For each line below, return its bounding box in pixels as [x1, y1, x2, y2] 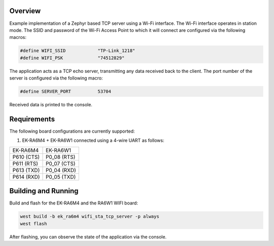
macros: [9, 34, 26, 40]
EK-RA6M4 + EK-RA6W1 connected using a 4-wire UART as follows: [22, 137, 164, 144]
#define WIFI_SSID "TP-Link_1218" [20, 48, 135, 54]
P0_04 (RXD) [46, 167, 76, 174]
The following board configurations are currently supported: [9, 128, 135, 134]
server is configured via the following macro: [9, 75, 103, 81]
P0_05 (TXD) [46, 173, 76, 180]
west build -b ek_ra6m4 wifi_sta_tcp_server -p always [20, 214, 159, 220]
